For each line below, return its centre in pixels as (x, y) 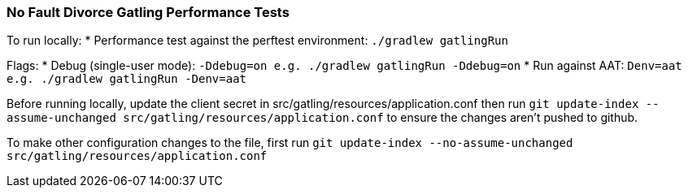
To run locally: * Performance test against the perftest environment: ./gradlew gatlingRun (257, 41)
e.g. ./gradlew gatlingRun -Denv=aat (127, 79)
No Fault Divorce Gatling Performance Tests (148, 12)
